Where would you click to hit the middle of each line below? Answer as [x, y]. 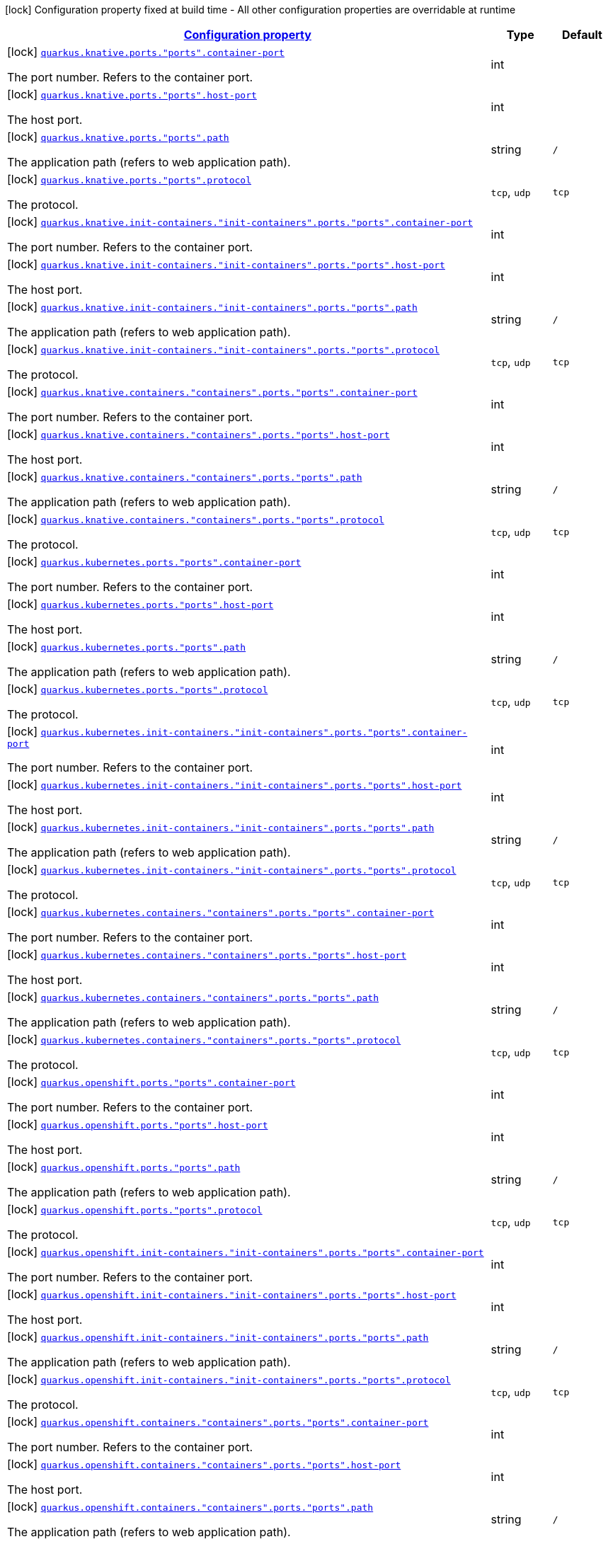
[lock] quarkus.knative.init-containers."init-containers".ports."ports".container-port [240, 222]
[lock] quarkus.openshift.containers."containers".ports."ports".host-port [204, 1464]
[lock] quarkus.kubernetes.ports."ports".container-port [154, 561]
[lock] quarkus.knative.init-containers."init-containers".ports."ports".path [212, 307]
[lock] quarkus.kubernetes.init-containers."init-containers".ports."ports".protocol [232, 869]
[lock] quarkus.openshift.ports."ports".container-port [151, 1082]
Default [582, 35]
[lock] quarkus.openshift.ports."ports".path [124, 1167]
